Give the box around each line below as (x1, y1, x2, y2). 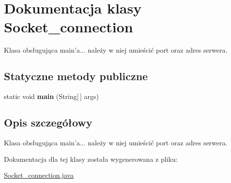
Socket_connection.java (4, 170, 74, 180)
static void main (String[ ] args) (4, 91, 99, 101)
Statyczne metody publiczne (4, 69, 148, 84)
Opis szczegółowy (4, 115, 92, 130)
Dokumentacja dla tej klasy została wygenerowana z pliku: (4, 154, 178, 164)
